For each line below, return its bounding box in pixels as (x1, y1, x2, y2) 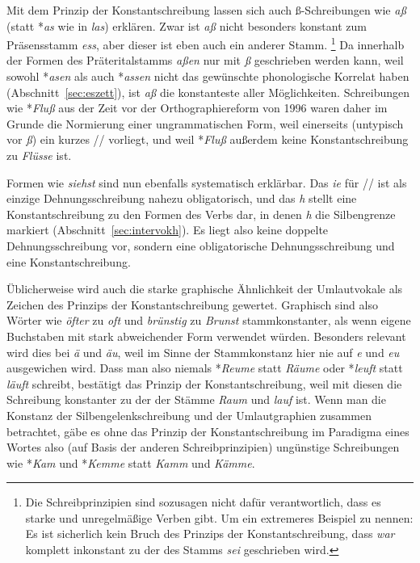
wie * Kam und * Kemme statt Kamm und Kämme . (6, 454, 255, 471)
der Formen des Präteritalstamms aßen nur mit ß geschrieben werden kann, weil (6, 52, 404, 69)
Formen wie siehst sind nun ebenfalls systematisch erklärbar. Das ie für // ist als (6, 174, 407, 191)
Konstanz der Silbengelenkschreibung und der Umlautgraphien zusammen (6, 406, 372, 423)
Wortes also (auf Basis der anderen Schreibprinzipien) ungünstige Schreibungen (6, 439, 400, 456)
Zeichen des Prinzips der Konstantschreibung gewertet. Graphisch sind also (6, 296, 378, 313)
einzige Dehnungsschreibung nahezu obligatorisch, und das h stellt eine (6, 190, 357, 207)
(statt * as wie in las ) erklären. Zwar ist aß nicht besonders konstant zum (6, 17, 367, 34)
